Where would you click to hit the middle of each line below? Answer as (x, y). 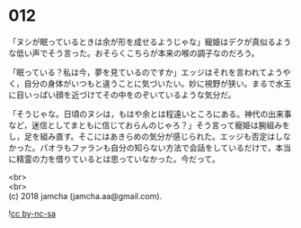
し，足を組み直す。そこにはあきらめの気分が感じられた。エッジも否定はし (146, 136)
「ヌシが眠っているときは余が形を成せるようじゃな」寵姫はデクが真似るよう (150, 41)
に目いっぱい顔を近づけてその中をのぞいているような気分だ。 (122, 95)
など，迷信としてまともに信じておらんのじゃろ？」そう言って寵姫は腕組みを (150, 125)
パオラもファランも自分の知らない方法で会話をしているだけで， (157, 147)
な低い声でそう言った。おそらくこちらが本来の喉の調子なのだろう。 (134, 53)
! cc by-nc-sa (32, 214)
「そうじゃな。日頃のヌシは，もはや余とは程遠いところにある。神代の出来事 (150, 114)
